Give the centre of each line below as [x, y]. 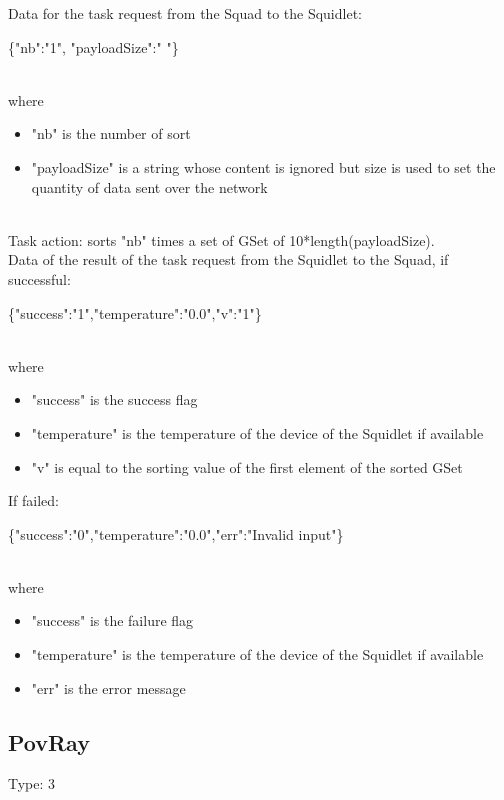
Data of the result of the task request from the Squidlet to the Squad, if [228, 259]
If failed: [33, 500]
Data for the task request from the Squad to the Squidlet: [185, 13]
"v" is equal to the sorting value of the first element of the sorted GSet [247, 466]
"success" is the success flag [114, 399]
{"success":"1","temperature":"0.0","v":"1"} [135, 312]
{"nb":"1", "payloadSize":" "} [93, 46]
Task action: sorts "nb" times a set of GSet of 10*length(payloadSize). [221, 239]
